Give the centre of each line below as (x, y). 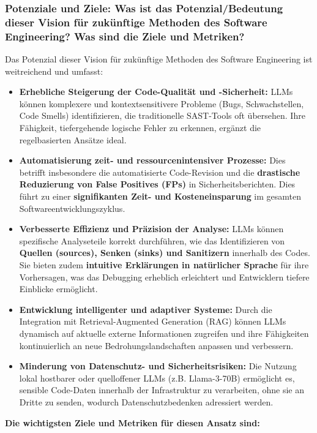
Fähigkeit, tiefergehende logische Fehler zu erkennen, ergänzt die (140, 128)
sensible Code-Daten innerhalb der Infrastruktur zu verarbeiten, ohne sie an (162, 390)
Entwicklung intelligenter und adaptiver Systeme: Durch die (146, 309)
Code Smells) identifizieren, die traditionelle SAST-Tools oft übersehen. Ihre (162, 115)
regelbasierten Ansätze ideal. (73, 139)
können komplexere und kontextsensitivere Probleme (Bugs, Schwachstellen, (162, 103)
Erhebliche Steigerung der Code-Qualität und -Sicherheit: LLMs (156, 92)
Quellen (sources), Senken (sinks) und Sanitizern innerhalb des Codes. (165, 253)
